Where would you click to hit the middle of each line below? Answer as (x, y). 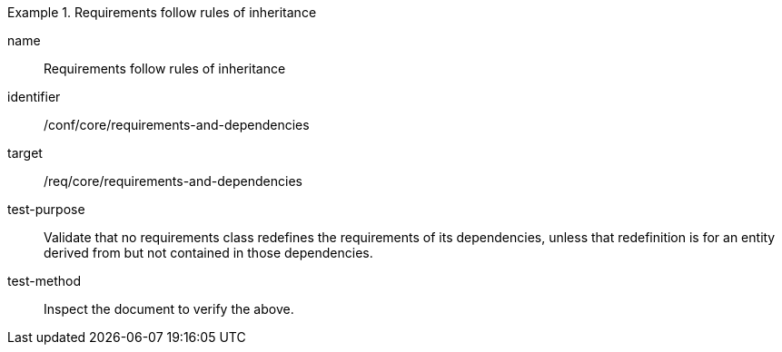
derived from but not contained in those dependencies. (208, 253)
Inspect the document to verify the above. (169, 309)
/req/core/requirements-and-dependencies (173, 181)
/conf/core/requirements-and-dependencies (177, 125)
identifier (34, 97)
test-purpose (46, 209)
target (25, 153)
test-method (44, 281)
